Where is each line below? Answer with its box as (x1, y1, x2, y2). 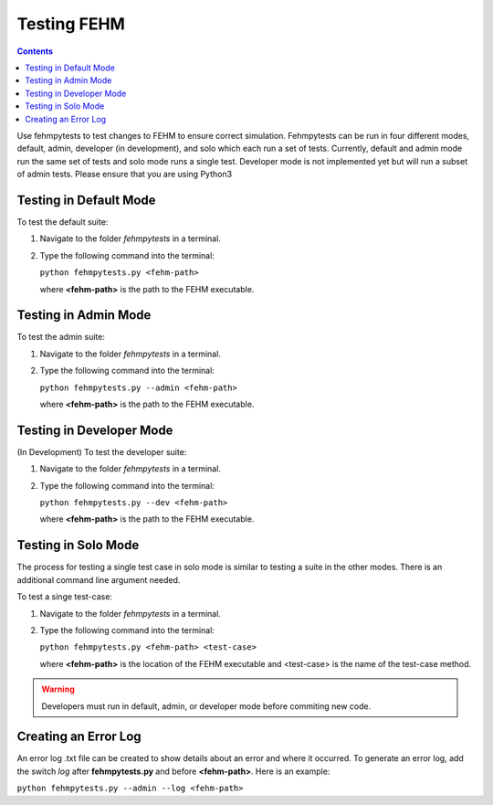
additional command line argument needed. (16, 574, 181, 585)
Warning (41, 683, 75, 694)
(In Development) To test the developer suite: (16, 446, 187, 457)
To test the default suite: (16, 216, 109, 228)
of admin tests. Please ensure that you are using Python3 (16, 169, 233, 180)
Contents (16, 46, 54, 57)
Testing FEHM (16, 14, 125, 34)
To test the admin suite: (16, 332, 105, 343)
